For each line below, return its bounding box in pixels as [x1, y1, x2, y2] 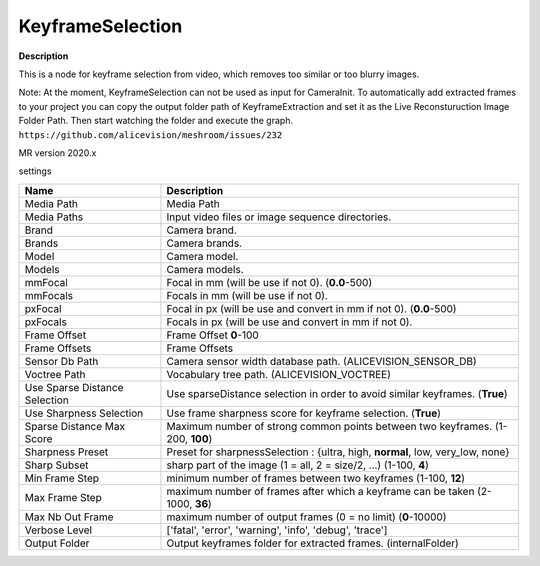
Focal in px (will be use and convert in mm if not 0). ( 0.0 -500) [166, 301, 457, 315]
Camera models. [166, 262, 244, 276]
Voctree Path [24, 367, 86, 381]
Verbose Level [24, 523, 93, 537]
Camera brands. [166, 236, 243, 250]
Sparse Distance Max [24, 419, 125, 433]
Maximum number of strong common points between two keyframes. [166, 419, 493, 433]
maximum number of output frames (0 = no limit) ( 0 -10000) [166, 510, 447, 524]
